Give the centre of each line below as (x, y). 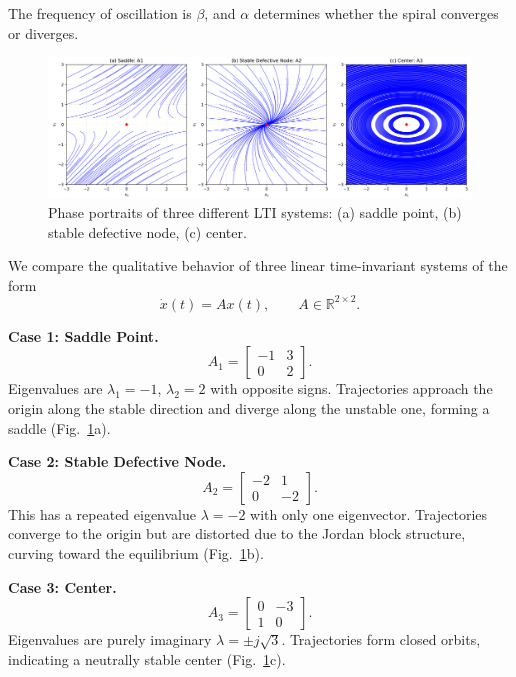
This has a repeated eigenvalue (102, 513)
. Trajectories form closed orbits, (381, 639)
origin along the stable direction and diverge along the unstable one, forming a (249, 408)
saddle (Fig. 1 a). (59, 427)
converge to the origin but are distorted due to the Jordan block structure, (237, 533)
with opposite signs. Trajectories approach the (351, 388)
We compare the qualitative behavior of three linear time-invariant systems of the (258, 265)
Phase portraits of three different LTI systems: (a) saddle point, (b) (255, 211)
